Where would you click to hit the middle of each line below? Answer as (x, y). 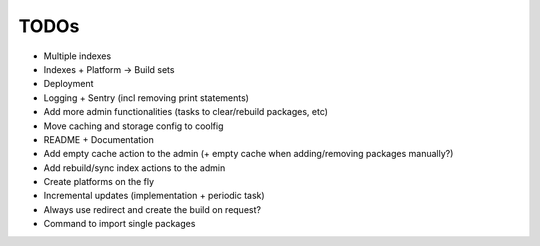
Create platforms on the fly (99, 182)
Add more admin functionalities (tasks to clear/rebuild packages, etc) (186, 112)
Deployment (68, 84)
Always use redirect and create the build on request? (152, 209)
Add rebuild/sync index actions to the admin (134, 167)
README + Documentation (99, 139)
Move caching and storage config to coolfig (133, 126)
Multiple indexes (77, 56)
